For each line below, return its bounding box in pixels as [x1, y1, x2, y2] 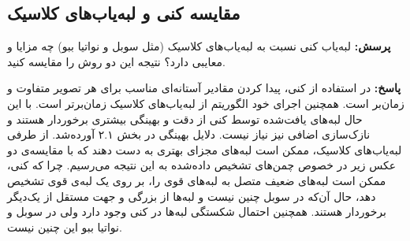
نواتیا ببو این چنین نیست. [7, 218, 122, 235]
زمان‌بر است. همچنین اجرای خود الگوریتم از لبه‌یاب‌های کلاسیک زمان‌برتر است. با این [7, 95, 404, 111]
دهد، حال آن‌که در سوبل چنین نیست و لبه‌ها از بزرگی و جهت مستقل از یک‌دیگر [7, 187, 376, 204]
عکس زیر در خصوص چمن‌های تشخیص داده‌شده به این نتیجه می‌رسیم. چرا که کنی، [7, 157, 397, 173]
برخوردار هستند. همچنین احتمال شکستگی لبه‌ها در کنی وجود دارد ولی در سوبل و [7, 203, 386, 220]
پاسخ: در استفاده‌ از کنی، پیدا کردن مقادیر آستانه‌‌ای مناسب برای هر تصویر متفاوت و [7, 80, 401, 96]
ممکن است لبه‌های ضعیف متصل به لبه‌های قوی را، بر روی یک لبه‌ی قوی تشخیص [7, 172, 386, 188]
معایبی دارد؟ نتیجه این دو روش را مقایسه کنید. [7, 53, 225, 69]
